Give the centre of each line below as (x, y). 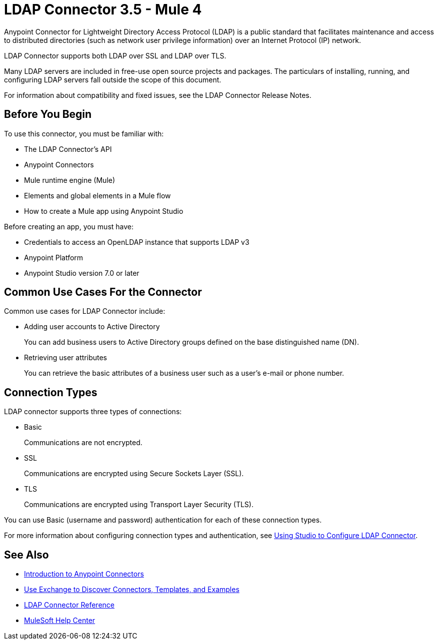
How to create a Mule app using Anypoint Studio (104, 211)
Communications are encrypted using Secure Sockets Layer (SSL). (134, 474)
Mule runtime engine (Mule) (70, 180)
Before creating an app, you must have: (69, 226)
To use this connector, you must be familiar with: (84, 133)
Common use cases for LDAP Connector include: (85, 311)
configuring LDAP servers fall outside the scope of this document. (113, 79)
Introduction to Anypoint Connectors (84, 574)
